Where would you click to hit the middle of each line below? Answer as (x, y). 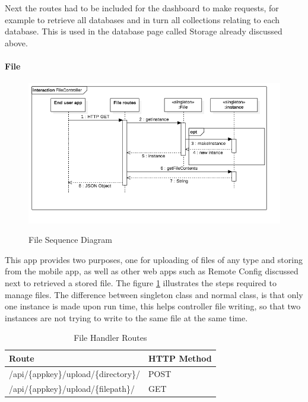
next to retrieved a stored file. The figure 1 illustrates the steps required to (141, 282)
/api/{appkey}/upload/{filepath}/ (72, 388)
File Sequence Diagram (70, 240)
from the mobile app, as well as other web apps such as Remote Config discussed (152, 271)
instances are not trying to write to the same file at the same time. (126, 317)
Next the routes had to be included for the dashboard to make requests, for (142, 8)
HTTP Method (180, 358)
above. (16, 42)
